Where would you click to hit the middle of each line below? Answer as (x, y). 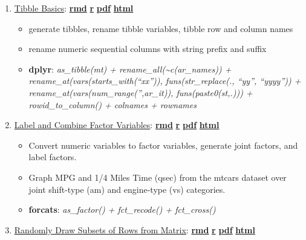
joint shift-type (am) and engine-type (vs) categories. (127, 189)
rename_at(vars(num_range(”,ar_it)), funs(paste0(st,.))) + (141, 92)
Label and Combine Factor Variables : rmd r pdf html (117, 125)
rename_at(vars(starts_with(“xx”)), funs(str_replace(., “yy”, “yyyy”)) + (165, 81)
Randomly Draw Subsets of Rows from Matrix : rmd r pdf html (135, 229)
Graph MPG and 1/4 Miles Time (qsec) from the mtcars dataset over (158, 177)
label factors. (53, 157)
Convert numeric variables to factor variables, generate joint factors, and (163, 145)
